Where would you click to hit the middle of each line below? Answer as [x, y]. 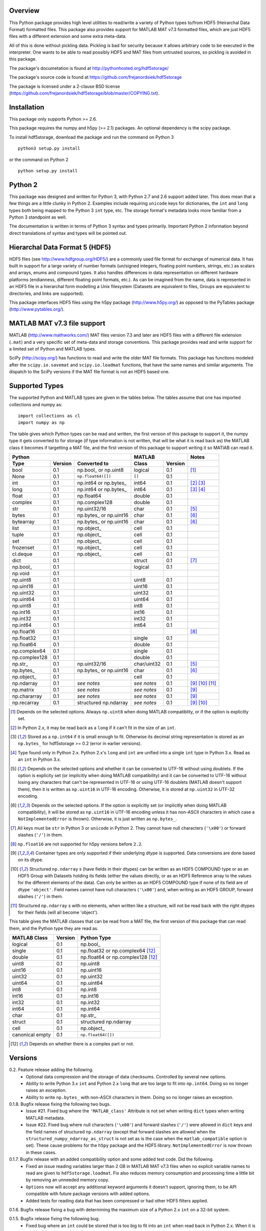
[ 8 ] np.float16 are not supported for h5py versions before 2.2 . [77, 844]
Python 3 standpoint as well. [38, 217]
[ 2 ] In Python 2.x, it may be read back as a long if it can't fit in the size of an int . [93, 728]
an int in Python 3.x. [39, 760]
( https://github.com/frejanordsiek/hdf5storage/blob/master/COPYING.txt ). [84, 93]
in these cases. [41, 1152]
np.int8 [89, 990]
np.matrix [23, 689]
